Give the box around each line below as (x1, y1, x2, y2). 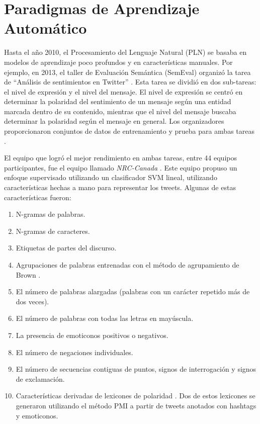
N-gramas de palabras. (16, 209, 85, 219)
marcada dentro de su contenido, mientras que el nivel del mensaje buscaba (4, 106, 236, 116)
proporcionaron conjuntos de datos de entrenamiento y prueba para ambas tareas (4, 126, 254, 136)
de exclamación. (16, 373, 65, 384)
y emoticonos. (16, 410, 58, 420)
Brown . (16, 269, 41, 280)
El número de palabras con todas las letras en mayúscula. (16, 313, 194, 323)
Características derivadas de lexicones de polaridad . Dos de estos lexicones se (16, 390, 255, 401)
